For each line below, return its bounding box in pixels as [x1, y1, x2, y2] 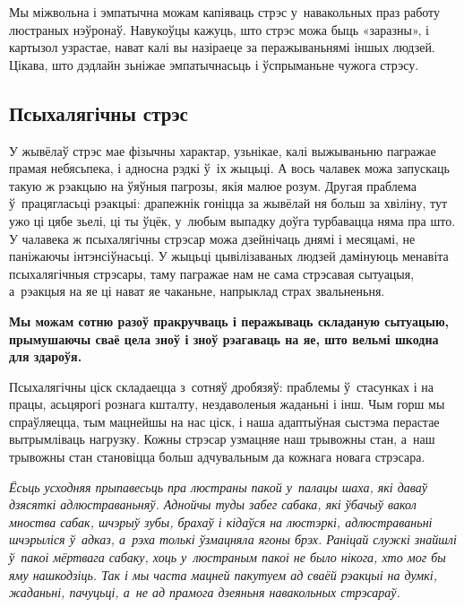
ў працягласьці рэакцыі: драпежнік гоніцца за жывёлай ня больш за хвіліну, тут [9, 194, 448, 212]
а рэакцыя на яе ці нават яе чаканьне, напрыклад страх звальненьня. [9, 282, 385, 300]
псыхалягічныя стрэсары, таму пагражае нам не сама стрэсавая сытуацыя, [9, 264, 415, 282]
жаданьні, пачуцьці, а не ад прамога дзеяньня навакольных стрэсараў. [9, 583, 400, 602]
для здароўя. [9, 347, 82, 366]
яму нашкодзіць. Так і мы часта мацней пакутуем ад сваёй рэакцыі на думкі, [9, 565, 437, 584]
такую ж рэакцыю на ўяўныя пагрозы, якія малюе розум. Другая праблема [9, 176, 417, 195]
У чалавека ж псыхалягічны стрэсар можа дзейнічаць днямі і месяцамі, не [9, 229, 416, 247]
